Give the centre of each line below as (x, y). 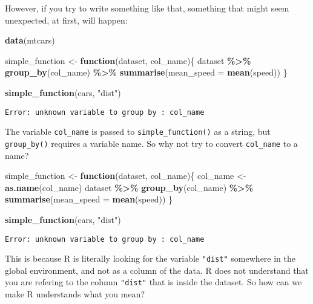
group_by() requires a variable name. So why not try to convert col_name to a (151, 143)
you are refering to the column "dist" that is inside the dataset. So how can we (153, 282)
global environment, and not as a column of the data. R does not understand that (157, 270)
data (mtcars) (30, 40)
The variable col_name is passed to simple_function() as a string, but (138, 131)
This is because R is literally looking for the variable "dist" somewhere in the (150, 258)
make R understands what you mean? (75, 294)
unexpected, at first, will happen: (66, 20)
